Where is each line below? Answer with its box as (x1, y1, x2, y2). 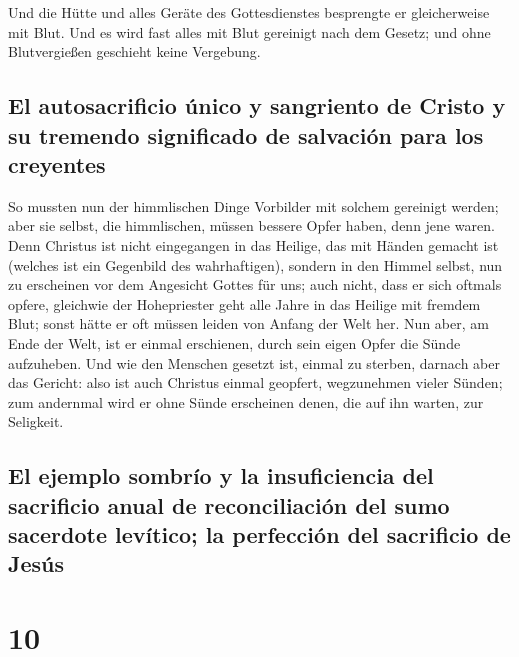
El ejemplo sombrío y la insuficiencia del (8, 460, 434, 491)
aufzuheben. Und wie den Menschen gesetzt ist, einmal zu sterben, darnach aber (8, 352, 500, 373)
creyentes (8, 148, 106, 179)
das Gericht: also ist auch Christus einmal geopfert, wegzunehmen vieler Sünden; (8, 372, 503, 393)
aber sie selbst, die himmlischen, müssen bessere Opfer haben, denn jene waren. (8, 215, 495, 236)
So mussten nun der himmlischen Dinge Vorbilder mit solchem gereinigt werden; (8, 195, 499, 216)
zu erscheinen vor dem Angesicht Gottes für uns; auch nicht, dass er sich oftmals (8, 274, 502, 295)
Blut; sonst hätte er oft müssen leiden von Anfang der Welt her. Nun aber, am (8, 313, 489, 334)
